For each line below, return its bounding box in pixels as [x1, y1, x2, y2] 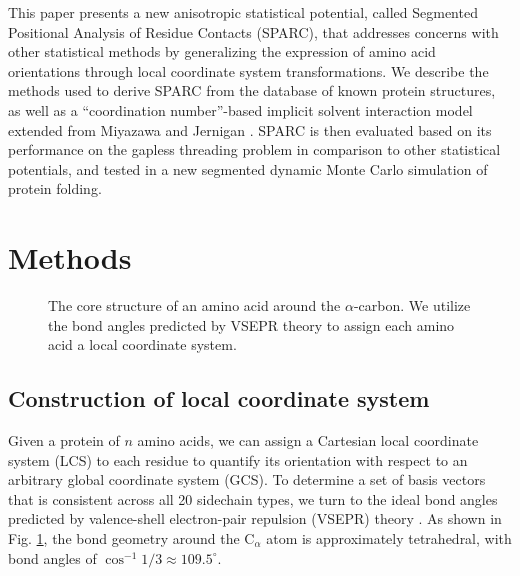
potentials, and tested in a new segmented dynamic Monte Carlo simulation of [8, 158, 488, 179]
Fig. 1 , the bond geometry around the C [8, 528, 255, 549]
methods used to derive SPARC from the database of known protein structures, [8, 80, 496, 101]
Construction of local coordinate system [8, 383, 430, 414]
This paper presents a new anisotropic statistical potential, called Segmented [8, 2, 478, 22]
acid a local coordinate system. [48, 334, 237, 355]
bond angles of [8, 547, 97, 568]
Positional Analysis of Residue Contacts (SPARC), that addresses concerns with [8, 21, 499, 42]
